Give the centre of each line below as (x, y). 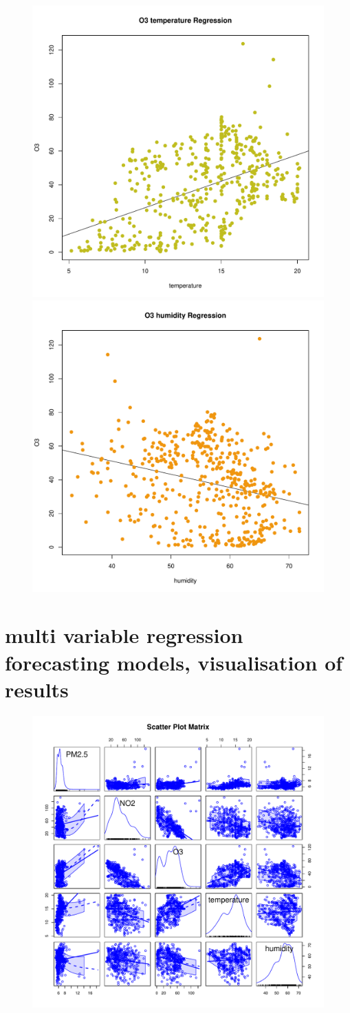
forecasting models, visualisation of (174, 662)
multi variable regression (124, 635)
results (37, 689)
